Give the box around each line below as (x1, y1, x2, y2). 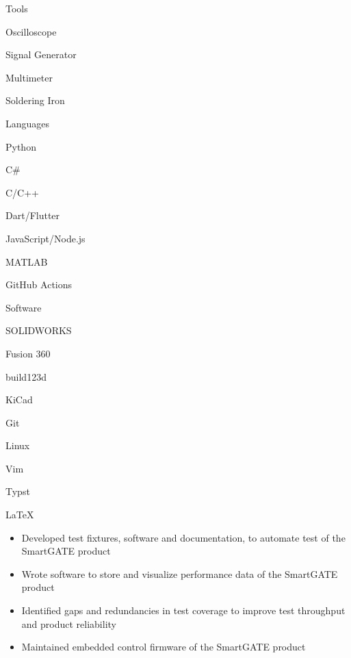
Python (5, 139, 36, 153)
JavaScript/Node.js (5, 231, 86, 245)
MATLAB (5, 254, 48, 268)
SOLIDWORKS (5, 323, 72, 338)
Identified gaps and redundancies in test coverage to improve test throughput (21, 603, 346, 618)
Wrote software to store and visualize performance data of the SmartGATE (21, 566, 338, 581)
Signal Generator (5, 47, 77, 62)
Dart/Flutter (5, 208, 60, 223)
